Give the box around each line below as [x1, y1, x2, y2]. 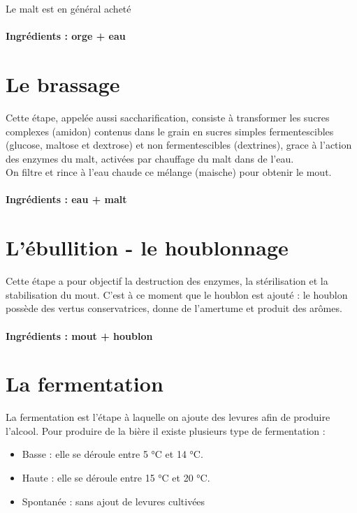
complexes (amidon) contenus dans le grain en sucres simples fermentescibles [6, 124, 334, 138]
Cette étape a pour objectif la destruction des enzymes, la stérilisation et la [6, 274, 328, 288]
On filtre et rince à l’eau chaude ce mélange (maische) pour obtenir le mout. [6, 165, 332, 179]
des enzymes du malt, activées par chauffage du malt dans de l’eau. [6, 151, 294, 165]
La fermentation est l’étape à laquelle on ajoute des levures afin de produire [6, 410, 330, 424]
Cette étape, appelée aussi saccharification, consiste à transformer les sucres [6, 110, 330, 124]
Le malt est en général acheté [6, 1, 131, 15]
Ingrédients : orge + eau [6, 29, 126, 43]
